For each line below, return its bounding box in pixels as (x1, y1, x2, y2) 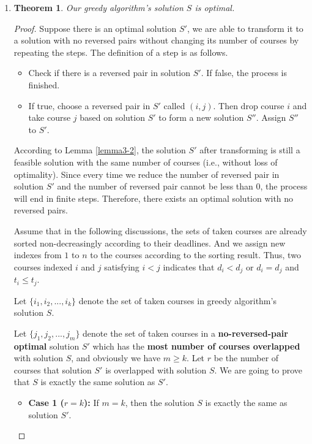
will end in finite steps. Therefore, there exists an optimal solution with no (13, 191, 294, 204)
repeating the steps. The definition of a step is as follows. (13, 45, 228, 58)
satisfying (104, 260, 139, 273)
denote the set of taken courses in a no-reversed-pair (83, 326, 288, 339)
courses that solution (13, 363, 92, 376)
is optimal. (195, 1, 235, 13)
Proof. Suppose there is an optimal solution (13, 21, 177, 34)
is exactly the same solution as (40, 375, 155, 388)
